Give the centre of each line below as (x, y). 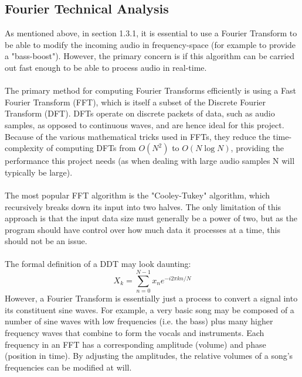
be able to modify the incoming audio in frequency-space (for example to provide (150, 44)
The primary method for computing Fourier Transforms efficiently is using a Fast (150, 90)
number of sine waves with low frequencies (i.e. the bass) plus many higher (139, 321)
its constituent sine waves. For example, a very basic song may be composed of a (150, 309)
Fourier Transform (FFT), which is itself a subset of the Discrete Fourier (135, 102)
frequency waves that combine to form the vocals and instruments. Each (135, 332)
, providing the (257, 148)
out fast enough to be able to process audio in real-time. (106, 67)
